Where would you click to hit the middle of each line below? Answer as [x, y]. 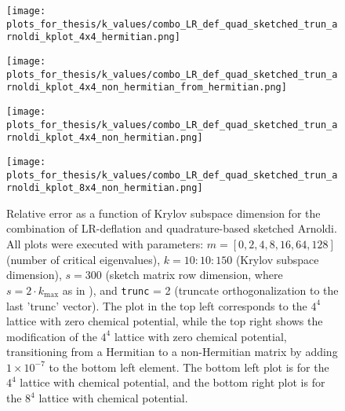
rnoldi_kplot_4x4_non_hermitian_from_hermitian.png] [147, 88]
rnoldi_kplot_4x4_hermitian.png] [93, 37]
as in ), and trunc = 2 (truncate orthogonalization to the [200, 290]
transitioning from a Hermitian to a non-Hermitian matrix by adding [172, 352]
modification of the [52, 336]
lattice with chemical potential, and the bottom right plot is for [172, 382]
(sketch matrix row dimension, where [194, 275]
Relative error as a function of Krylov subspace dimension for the [163, 213]
